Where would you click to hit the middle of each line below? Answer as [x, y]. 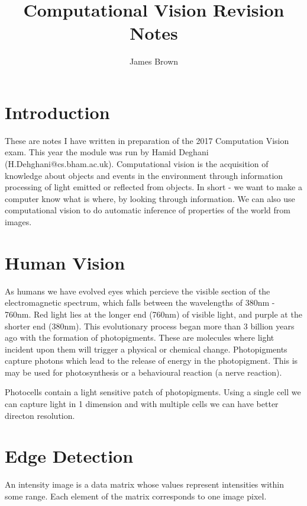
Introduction [57, 112]
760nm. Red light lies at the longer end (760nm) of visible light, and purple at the [153, 314]
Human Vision [65, 262]
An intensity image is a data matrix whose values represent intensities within [144, 484]
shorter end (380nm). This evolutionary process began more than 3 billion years [150, 326]
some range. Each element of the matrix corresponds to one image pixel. [136, 496]
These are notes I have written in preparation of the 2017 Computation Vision [147, 140]
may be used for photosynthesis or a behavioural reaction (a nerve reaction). [143, 372]
